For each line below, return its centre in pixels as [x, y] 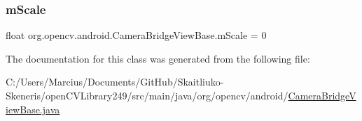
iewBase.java [33, 109]
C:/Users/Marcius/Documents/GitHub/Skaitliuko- [115, 82]
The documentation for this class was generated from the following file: [158, 58]
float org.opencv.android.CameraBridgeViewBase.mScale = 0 [136, 35]
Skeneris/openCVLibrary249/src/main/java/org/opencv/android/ [147, 95]
